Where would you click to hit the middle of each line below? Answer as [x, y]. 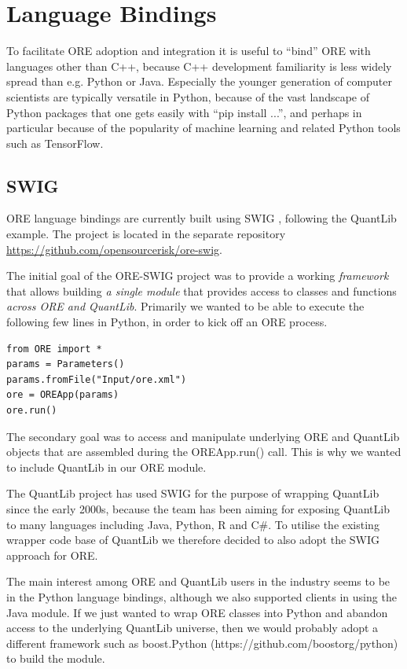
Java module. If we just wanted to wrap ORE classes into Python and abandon [197, 612]
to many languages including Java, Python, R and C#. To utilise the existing [193, 524]
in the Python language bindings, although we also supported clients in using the [202, 596]
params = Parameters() [66, 364]
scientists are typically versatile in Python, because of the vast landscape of [188, 96]
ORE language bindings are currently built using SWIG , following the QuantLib [202, 218]
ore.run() [32, 411]
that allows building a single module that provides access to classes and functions [202, 290]
